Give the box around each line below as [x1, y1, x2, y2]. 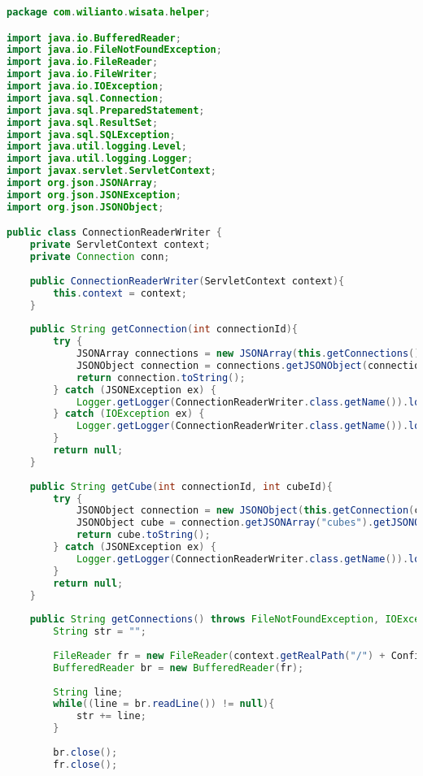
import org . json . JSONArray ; [7, 177, 159, 189]
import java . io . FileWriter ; [7, 68, 159, 80]
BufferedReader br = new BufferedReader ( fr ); [53, 661, 304, 674]
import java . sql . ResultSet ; [7, 116, 159, 128]
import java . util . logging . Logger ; [7, 153, 194, 165]
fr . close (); [53, 758, 118, 770]
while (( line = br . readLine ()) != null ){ [53, 698, 275, 710]
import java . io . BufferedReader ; [7, 32, 181, 44]
